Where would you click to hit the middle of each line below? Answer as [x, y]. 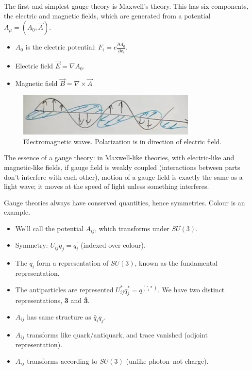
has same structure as [59, 316]
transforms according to [62, 361]
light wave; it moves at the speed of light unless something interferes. [107, 186]
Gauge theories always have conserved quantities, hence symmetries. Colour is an [125, 202]
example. [17, 212]
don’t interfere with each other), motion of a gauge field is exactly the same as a [123, 177]
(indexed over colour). [113, 245]
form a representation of [73, 263]
